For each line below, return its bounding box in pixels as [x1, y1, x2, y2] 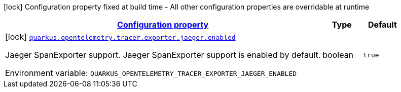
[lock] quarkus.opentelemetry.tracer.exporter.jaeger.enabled [5, 32, 236, 42]
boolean [322, 50, 354, 60]
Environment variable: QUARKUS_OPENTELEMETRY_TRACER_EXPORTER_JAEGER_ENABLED [5, 68, 297, 78]
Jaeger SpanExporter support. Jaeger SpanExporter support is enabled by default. [5, 50, 321, 60]
